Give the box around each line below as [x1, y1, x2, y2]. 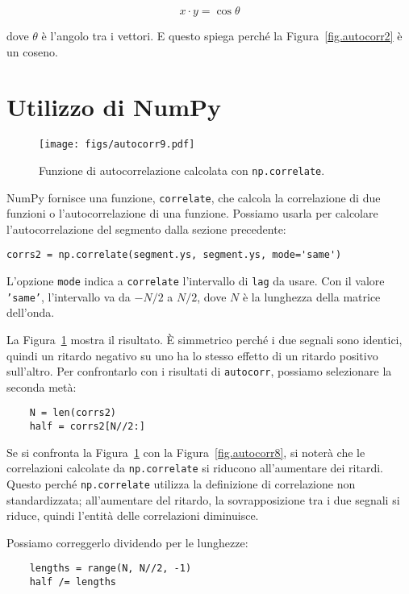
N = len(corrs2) [29, 407, 117, 419]
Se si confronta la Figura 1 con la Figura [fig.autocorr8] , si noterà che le [6, 443, 365, 460]
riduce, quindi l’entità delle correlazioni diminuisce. [6, 507, 259, 524]
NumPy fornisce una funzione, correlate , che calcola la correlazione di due [6, 189, 381, 206]
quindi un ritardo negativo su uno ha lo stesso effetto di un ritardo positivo [6, 347, 378, 363]
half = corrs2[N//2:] [29, 421, 145, 433]
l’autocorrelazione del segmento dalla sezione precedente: [6, 220, 286, 237]
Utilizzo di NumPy [6, 90, 222, 123]
